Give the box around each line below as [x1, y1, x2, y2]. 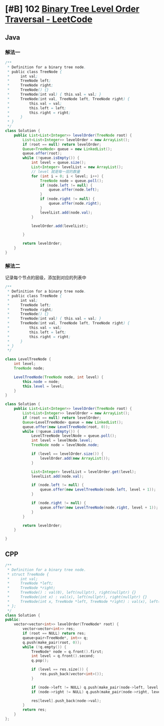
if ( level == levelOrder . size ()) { [31, 451, 104, 456]
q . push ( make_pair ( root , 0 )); [22, 640, 82, 645]
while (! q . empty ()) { [22, 644, 67, 649]
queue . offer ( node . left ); [48, 187, 99, 192]
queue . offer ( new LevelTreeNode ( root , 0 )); [22, 424, 110, 429]
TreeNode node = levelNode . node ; [31, 443, 99, 448]
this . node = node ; [22, 379, 60, 384]
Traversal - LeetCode [5, 14, 93, 25]
